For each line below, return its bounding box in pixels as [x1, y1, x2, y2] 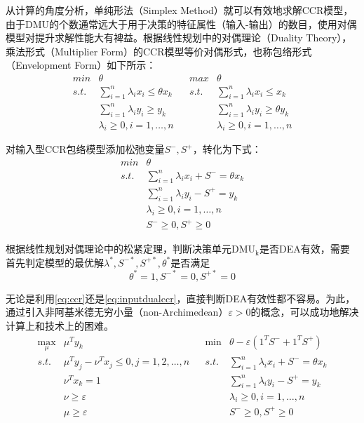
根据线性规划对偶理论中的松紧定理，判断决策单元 [6, 241, 231, 256]
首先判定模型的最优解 [6, 255, 104, 269]
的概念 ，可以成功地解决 [250, 304, 359, 319]
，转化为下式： [192, 142, 262, 156]
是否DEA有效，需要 [259, 241, 350, 256]
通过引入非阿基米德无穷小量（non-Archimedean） [6, 304, 229, 319]
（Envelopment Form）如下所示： [6, 58, 156, 72]
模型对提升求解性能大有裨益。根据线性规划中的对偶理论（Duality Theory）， [6, 30, 352, 45]
